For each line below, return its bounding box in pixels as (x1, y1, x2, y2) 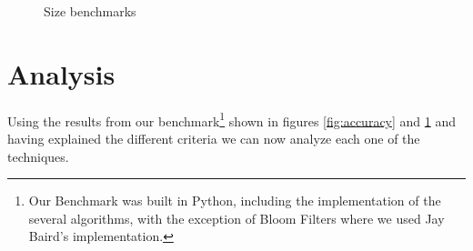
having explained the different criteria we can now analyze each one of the (7, 128, 420, 147)
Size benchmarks (44, 2, 136, 20)
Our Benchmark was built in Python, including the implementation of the (28, 191, 441, 210)
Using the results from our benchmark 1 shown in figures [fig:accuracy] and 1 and (7, 108, 457, 130)
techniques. (7, 146, 69, 166)
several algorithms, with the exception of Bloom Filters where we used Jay (28, 208, 445, 227)
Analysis (7, 55, 116, 92)
